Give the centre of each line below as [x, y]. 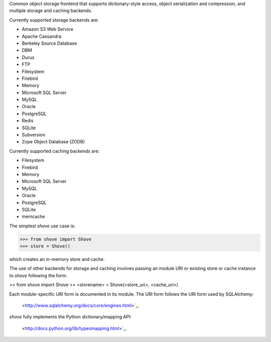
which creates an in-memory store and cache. [57, 260]
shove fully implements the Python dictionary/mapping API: [71, 317]
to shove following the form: [38, 275]
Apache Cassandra [42, 36]
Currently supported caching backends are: [54, 151]
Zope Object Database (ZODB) [53, 142]
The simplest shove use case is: [42, 226]
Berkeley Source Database [49, 43]
